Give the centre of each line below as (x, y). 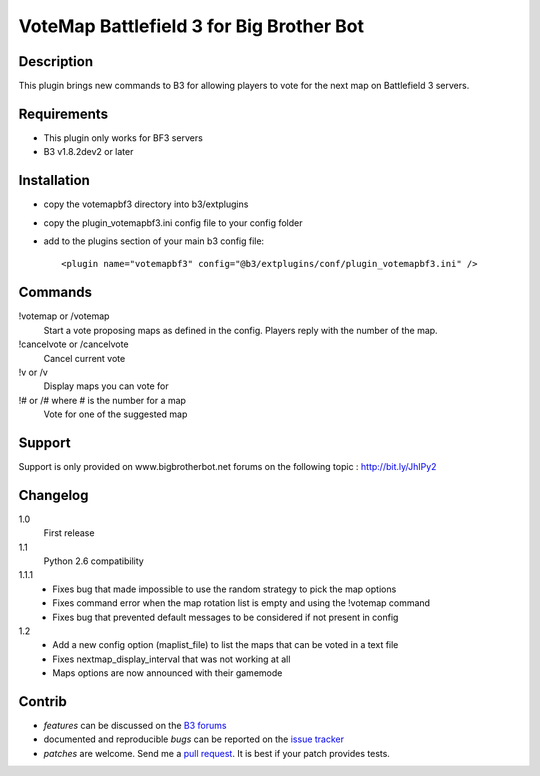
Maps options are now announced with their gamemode (167, 673)
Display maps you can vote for (106, 386)
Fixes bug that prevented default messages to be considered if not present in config (225, 617)
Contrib (42, 701)
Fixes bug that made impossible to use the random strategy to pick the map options (224, 589)
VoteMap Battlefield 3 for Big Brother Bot (191, 26)
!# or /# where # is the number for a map (102, 400)
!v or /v (33, 372)
